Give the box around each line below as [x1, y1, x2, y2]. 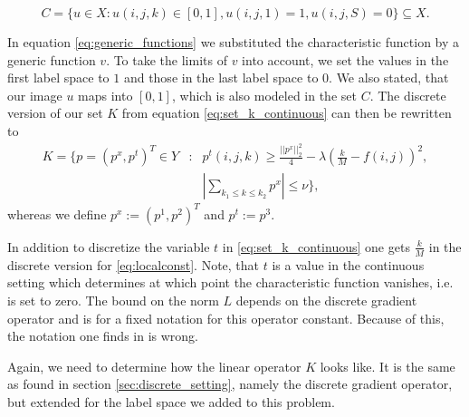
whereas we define [7, 204, 107, 223]
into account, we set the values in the [242, 50, 449, 69]
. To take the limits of [106, 50, 227, 69]
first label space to [7, 68, 110, 87]
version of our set [7, 103, 103, 122]
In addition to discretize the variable [7, 237, 210, 256]
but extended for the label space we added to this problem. [7, 392, 335, 411]
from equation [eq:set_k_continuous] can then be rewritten [121, 103, 452, 122]
